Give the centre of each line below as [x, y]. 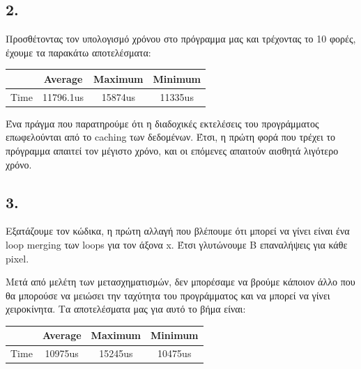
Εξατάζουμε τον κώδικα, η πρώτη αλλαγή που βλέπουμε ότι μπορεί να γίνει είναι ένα [178, 231]
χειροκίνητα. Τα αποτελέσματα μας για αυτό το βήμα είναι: [126, 309]
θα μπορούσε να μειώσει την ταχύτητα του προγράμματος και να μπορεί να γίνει [168, 295]
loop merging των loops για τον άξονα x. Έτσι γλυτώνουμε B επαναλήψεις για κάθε [177, 244]
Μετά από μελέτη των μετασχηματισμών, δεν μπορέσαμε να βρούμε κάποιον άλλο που [180, 282]
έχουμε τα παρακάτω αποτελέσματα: [78, 52]
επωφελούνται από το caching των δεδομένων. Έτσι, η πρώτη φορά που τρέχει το [171, 137]
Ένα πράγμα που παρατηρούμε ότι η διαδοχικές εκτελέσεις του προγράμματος [162, 123]
